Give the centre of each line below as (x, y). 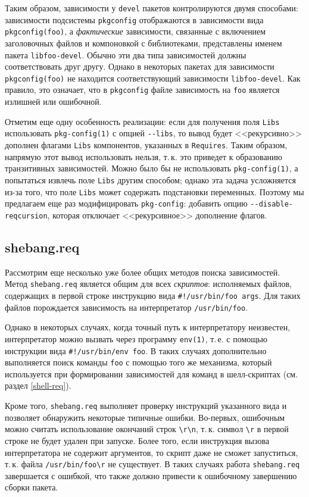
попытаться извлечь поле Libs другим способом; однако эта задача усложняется (150, 179)
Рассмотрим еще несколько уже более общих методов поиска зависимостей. (143, 272)
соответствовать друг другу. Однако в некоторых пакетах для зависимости (140, 66)
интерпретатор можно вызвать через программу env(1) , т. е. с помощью (136, 338)
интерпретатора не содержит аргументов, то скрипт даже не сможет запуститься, (152, 452)
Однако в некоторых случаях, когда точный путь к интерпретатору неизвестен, (148, 327)
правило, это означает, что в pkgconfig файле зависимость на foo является (142, 90)
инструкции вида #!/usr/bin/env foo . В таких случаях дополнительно (136, 350)
